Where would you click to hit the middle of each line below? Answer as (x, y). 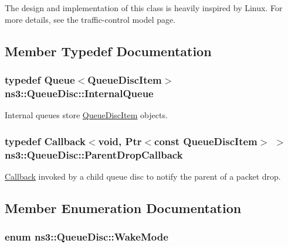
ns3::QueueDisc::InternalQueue (79, 93)
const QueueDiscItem (206, 141)
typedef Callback (45, 141)
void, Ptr (120, 141)
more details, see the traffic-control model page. (90, 19)
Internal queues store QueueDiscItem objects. (86, 115)
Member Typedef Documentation (108, 51)
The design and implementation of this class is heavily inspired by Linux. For (144, 8)
